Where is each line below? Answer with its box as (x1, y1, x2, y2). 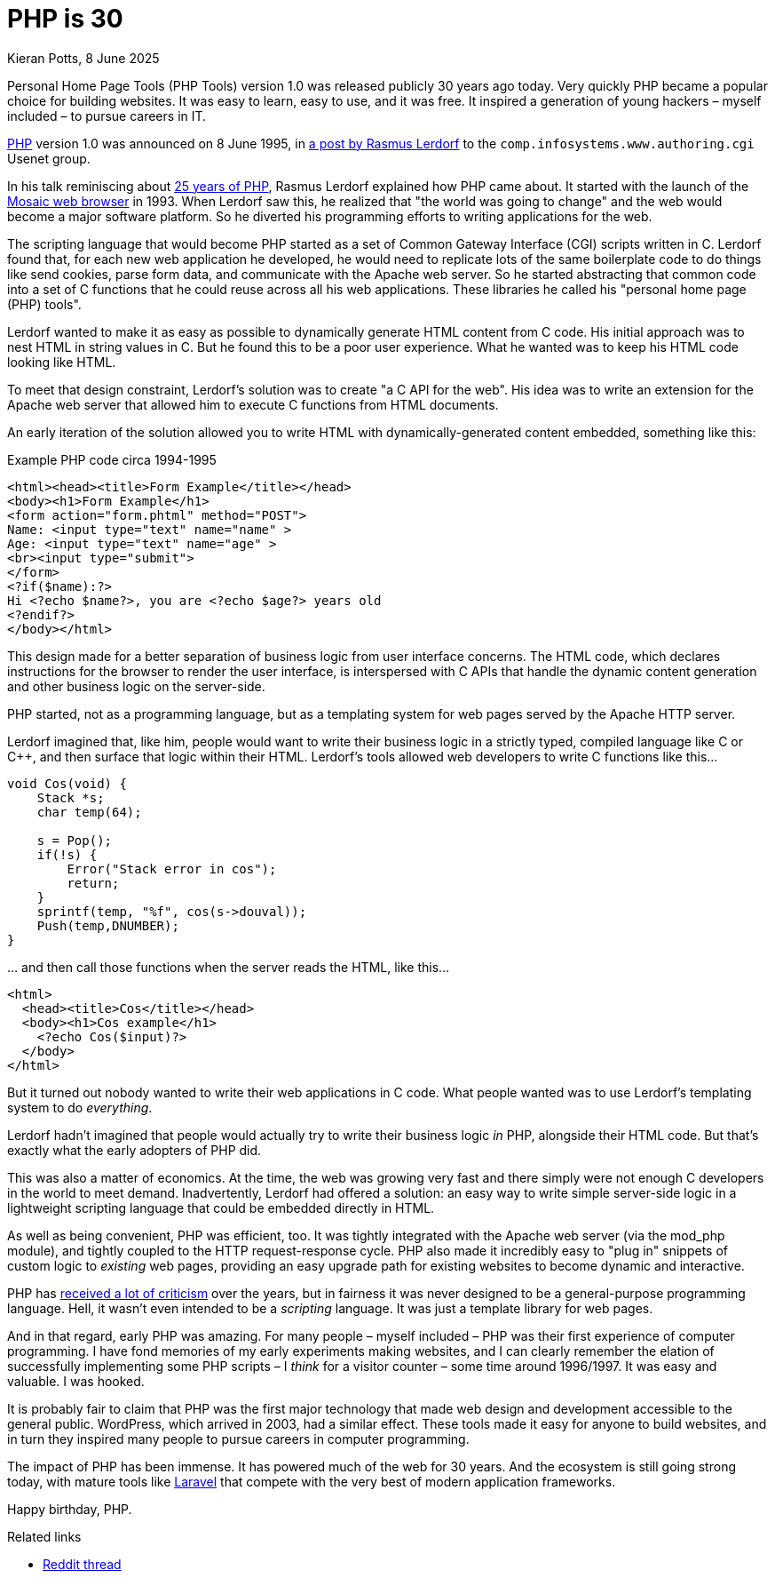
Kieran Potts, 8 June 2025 (7, 50, 160, 66)
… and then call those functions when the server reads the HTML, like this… (7, 959, 450, 975)
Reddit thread (43, 1556, 122, 1572)
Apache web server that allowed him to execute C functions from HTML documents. (7, 396, 499, 412)
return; (67, 875, 120, 890)
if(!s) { (36, 847, 98, 862)
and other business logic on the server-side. (7, 678, 265, 694)
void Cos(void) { (7, 776, 127, 791)
